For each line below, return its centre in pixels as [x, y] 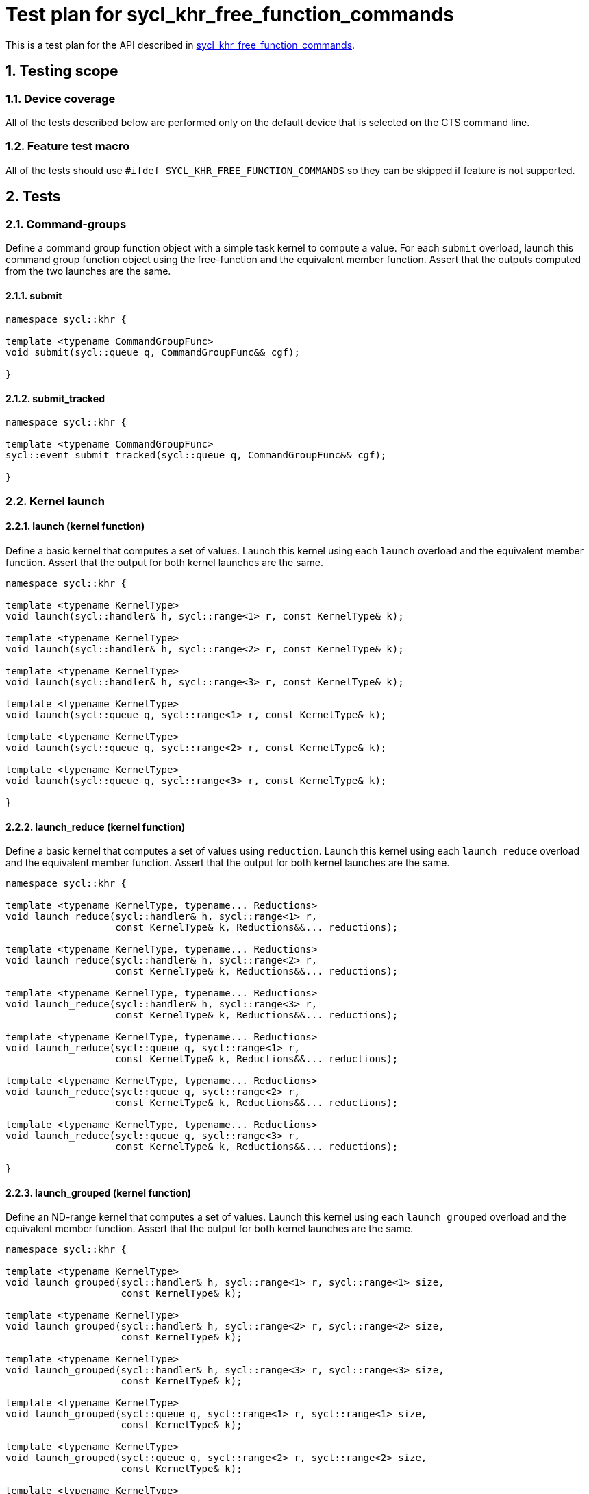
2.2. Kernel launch [55, 501]
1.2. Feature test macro [68, 146]
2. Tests [33, 197]
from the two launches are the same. [88, 271]
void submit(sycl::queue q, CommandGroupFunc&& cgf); [153, 353]
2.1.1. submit [34, 295]
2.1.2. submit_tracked [55, 398]
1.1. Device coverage [61, 98]
